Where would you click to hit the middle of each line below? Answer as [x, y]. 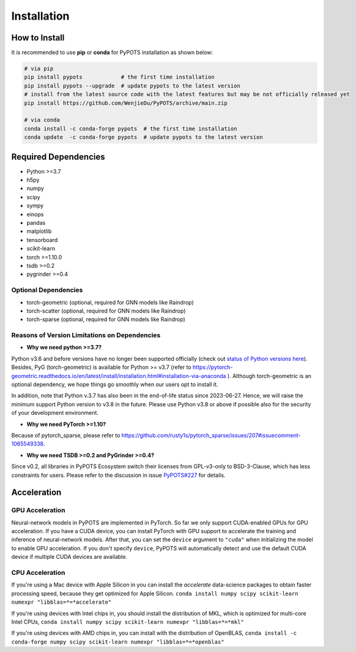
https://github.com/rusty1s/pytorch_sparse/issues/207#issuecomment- [211, 435]
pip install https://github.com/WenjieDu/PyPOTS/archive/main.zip [126, 103]
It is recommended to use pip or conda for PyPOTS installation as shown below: [112, 53]
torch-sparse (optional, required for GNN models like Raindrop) [106, 319]
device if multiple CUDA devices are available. [69, 557]
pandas [36, 223]
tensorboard [42, 240]
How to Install [38, 38]
